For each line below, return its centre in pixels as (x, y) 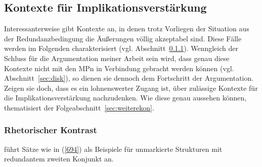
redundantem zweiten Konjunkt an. (59, 159)
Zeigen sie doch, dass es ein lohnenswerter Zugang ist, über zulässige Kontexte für (131, 88)
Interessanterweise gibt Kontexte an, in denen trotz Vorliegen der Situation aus (127, 29)
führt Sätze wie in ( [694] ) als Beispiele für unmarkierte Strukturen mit (113, 149)
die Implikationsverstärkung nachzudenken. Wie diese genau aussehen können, (125, 98)
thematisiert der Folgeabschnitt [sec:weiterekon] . (79, 107)
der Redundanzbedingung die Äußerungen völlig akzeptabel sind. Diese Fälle (123, 38)
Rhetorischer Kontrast (51, 130)
